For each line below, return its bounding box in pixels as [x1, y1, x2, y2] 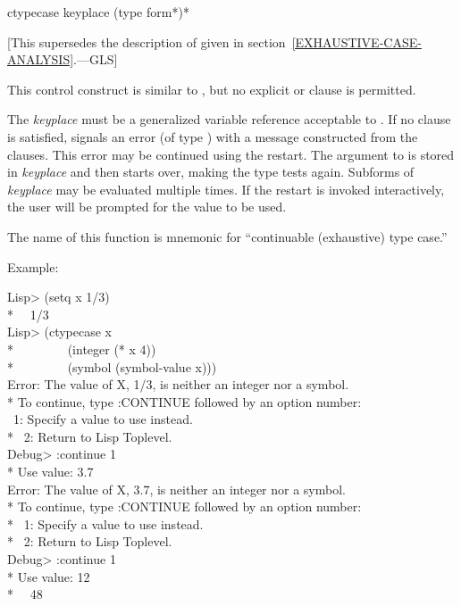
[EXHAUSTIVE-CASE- [291, 32, 422, 51]
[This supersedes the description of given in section [7, 32, 286, 51]
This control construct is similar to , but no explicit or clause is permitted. [7, 79, 416, 98]
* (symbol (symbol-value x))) [7, 357, 217, 376]
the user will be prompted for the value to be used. [7, 197, 287, 216]
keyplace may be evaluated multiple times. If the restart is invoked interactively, [7, 179, 445, 198]
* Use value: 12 [7, 567, 90, 585]
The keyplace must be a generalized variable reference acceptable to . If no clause [7, 110, 451, 129]
